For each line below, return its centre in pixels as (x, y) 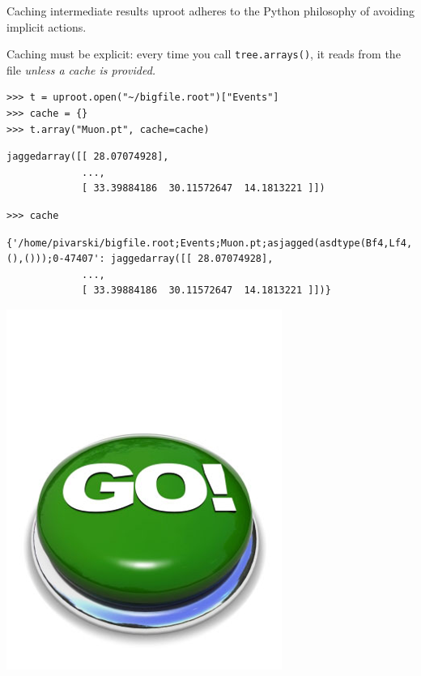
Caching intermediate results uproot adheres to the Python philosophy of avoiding (210, 11)
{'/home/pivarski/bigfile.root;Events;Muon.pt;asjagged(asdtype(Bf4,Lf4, (210, 243)
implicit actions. (47, 26)
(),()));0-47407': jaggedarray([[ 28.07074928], (140, 259)
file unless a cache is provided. (81, 69)
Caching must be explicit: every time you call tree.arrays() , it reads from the (204, 54)
